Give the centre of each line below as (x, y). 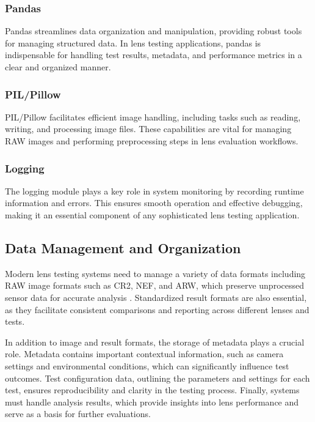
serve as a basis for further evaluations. (78, 414)
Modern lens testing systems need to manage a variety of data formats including (155, 273)
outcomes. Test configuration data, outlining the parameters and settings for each (157, 378)
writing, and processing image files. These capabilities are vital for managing (148, 129)
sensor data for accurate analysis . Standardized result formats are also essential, (156, 297)
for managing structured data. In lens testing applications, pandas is (133, 43)
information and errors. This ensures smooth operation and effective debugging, (154, 203)
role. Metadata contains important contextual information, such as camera (144, 354)
